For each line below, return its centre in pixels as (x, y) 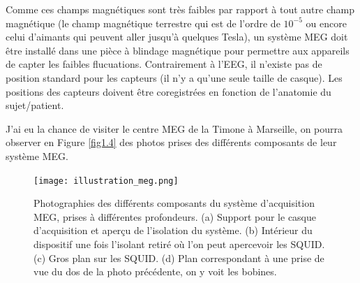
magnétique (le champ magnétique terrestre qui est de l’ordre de (143, 23)
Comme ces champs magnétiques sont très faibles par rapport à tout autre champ (180, 9)
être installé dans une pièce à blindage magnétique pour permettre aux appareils (178, 50)
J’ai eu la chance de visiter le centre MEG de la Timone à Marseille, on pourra (174, 128)
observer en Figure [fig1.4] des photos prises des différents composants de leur (171, 142)
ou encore (326, 23)
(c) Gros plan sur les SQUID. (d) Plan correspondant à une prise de (179, 257)
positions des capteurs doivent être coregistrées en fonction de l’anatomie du (168, 91)
